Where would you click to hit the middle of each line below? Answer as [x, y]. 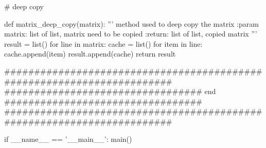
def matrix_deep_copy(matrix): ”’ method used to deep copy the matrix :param [131, 23]
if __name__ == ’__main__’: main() [68, 138]
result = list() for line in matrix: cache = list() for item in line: [103, 43]
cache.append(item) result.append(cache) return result [90, 54]
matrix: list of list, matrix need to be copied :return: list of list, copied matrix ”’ [131, 34]
